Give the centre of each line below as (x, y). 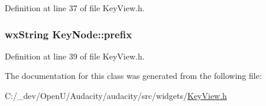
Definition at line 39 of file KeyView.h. (75, 56)
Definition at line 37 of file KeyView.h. (75, 8)
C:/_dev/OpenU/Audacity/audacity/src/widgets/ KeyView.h (116, 95)
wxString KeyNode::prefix (69, 34)
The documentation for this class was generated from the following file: (133, 76)
